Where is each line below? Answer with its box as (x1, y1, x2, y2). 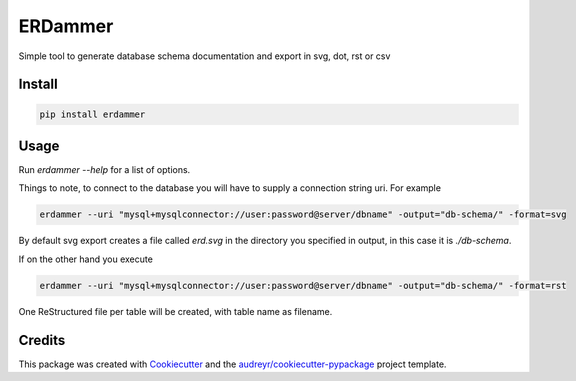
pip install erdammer (39, 108, 146, 120)
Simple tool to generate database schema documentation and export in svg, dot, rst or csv (18, 50, 391, 62)
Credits (18, 331, 66, 349)
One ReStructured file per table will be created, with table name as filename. (18, 305, 333, 317)
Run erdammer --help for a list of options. (18, 164, 191, 176)
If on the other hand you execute (18, 253, 154, 265)
